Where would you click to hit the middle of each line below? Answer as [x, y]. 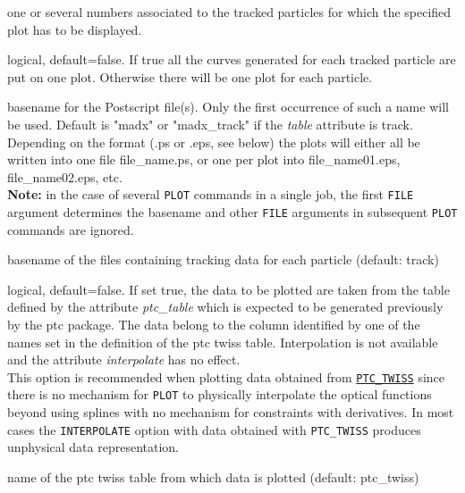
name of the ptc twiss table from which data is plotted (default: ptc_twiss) [213, 476]
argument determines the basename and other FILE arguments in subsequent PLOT [232, 212]
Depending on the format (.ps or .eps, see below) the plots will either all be [214, 142]
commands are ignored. [71, 229]
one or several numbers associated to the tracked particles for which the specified [229, 12]
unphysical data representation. [93, 447]
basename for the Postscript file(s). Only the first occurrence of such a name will [228, 107]
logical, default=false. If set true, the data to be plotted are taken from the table [228, 289]
